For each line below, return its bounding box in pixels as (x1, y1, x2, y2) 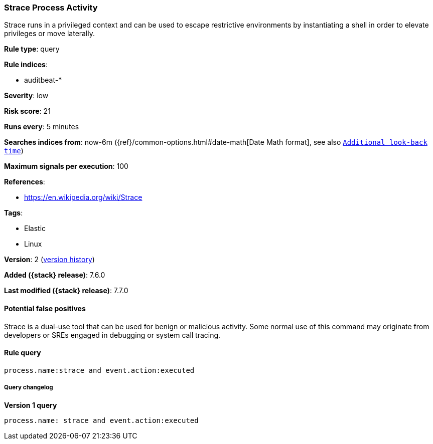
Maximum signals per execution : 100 (4, 162, 128, 171)
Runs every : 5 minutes (4, 122, 79, 131)
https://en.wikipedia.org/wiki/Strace (24, 193, 142, 202)
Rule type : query (4, 45, 60, 54)
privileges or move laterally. (4, 29, 95, 38)
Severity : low (4, 91, 49, 100)
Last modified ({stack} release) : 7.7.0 (4, 286, 128, 295)
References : (4, 177, 45, 186)
